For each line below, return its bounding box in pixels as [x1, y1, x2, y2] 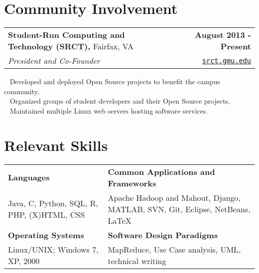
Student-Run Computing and [8, 29, 125, 41]
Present [220, 40, 251, 52]
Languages [8, 171, 50, 183]
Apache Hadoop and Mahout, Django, [108, 191, 241, 203]
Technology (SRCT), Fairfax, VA [8, 40, 133, 52]
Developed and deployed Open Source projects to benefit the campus [9, 76, 221, 87]
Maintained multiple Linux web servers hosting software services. [9, 105, 208, 116]
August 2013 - [195, 29, 251, 41]
